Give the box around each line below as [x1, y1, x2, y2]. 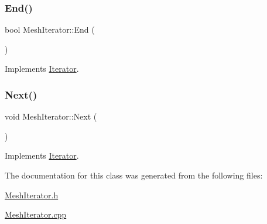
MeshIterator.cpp [5, 208, 67, 220]
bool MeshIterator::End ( [5, 23, 95, 36]
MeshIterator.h [5, 188, 59, 201]
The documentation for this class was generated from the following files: [5, 169, 263, 181]
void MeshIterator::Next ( [5, 110, 97, 123]
